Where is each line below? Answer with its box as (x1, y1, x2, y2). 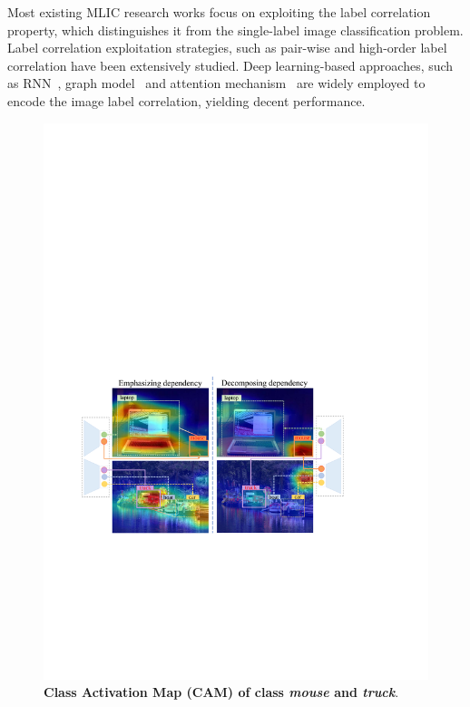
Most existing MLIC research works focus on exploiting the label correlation (7, 3, 431, 21)
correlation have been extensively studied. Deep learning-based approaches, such (7, 55, 454, 74)
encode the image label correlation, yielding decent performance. (7, 91, 366, 110)
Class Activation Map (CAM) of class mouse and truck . (44, 682, 399, 702)
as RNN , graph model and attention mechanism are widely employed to (7, 74, 426, 93)
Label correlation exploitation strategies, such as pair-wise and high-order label (7, 38, 447, 57)
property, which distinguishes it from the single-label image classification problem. (7, 20, 464, 39)
